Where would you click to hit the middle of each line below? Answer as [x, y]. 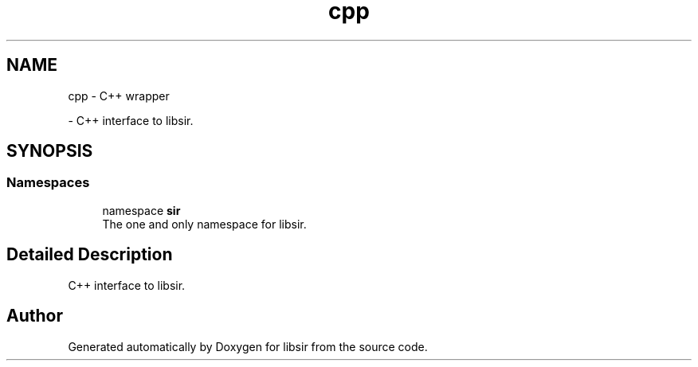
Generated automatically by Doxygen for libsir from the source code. [248, 346]
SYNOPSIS [50, 151]
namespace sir [141, 210]
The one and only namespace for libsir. [204, 224]
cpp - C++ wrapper [119, 96]
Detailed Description [90, 255]
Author [35, 316]
